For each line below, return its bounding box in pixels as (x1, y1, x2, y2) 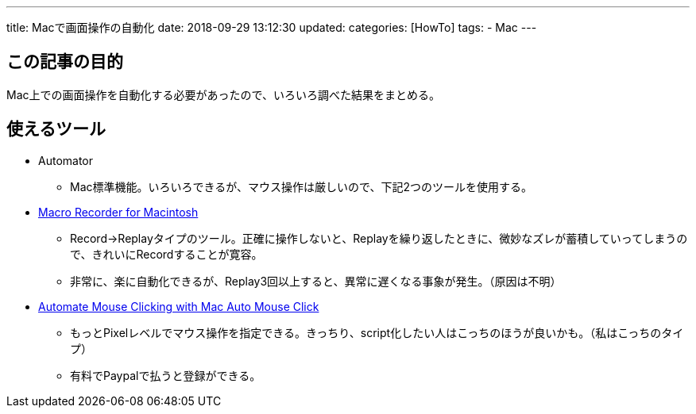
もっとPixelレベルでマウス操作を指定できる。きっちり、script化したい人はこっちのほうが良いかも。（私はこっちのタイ (70, 325, 684, 339)
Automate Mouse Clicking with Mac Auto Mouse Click (38, 299, 319, 313)
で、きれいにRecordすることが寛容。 (70, 247, 263, 261)
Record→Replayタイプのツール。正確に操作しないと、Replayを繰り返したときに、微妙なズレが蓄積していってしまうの (70, 231, 688, 245)
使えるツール (6, 119, 106, 140)
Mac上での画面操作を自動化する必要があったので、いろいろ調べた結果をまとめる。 (6, 87, 440, 102)
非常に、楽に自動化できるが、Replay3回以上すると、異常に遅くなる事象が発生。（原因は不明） (70, 274, 562, 288)
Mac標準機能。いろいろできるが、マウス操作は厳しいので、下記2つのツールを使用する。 (70, 179, 532, 194)
